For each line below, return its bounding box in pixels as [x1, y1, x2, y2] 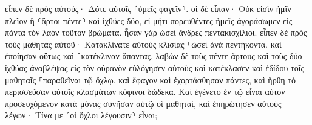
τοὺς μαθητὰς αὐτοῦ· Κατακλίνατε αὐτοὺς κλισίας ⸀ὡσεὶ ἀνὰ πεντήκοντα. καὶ [5, 37, 282, 50]
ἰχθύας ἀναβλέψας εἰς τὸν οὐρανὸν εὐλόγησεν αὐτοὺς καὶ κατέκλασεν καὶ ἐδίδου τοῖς [5, 61, 304, 74]
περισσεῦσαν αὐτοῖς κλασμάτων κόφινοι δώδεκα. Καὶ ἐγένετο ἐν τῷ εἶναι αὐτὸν [5, 85, 285, 98]
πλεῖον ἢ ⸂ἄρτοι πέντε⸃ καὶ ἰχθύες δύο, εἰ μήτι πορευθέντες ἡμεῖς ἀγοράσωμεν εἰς [5, 14, 293, 27]
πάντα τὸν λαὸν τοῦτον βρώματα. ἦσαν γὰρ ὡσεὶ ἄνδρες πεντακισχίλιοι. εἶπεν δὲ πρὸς [5, 26, 307, 39]
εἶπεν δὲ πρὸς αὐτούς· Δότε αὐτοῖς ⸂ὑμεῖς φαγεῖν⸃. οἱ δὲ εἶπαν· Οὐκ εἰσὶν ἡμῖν [5, 2, 291, 14]
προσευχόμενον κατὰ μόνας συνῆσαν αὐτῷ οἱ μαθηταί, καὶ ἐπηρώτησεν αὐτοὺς [5, 97, 282, 109]
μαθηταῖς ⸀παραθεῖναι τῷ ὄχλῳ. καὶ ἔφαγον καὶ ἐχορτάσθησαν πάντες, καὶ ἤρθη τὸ [5, 73, 296, 86]
